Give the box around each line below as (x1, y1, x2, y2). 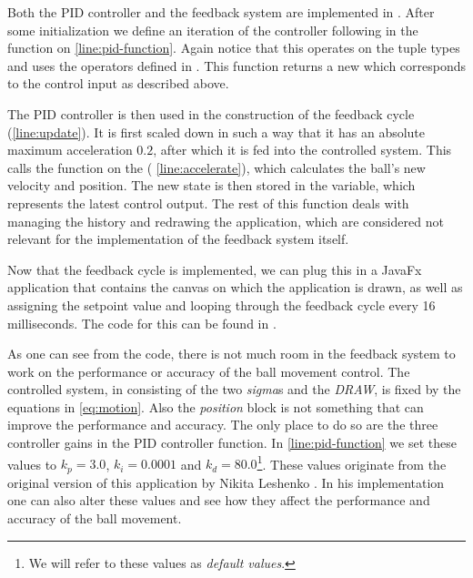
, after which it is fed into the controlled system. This (153, 140, 452, 159)
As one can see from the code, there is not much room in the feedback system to (7, 344, 456, 363)
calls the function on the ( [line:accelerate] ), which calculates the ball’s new (7, 157, 426, 177)
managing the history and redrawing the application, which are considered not (7, 211, 444, 230)
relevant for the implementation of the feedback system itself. (7, 229, 349, 248)
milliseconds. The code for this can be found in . (7, 313, 277, 332)
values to (7, 454, 57, 473)
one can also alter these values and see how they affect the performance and (7, 491, 430, 510)
